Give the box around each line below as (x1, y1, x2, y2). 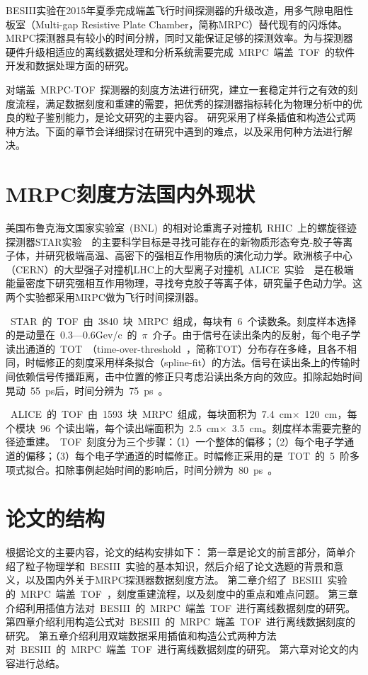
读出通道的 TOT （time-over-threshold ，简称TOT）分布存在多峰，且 (6, 341, 327, 356)
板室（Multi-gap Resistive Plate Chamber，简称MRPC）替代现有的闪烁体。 (6, 16, 348, 31)
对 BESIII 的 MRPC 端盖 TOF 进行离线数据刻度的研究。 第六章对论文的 (6, 642, 349, 657)
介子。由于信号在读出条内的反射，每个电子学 (152, 327, 361, 342)
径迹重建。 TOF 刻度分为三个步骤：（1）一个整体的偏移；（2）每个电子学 (6, 434, 345, 449)
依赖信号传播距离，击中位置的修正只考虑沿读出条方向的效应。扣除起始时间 (15, 369, 362, 383)
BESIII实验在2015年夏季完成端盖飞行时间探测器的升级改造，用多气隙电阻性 (6, 3, 354, 17)
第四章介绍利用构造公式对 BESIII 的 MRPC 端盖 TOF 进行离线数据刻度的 (6, 614, 356, 629)
